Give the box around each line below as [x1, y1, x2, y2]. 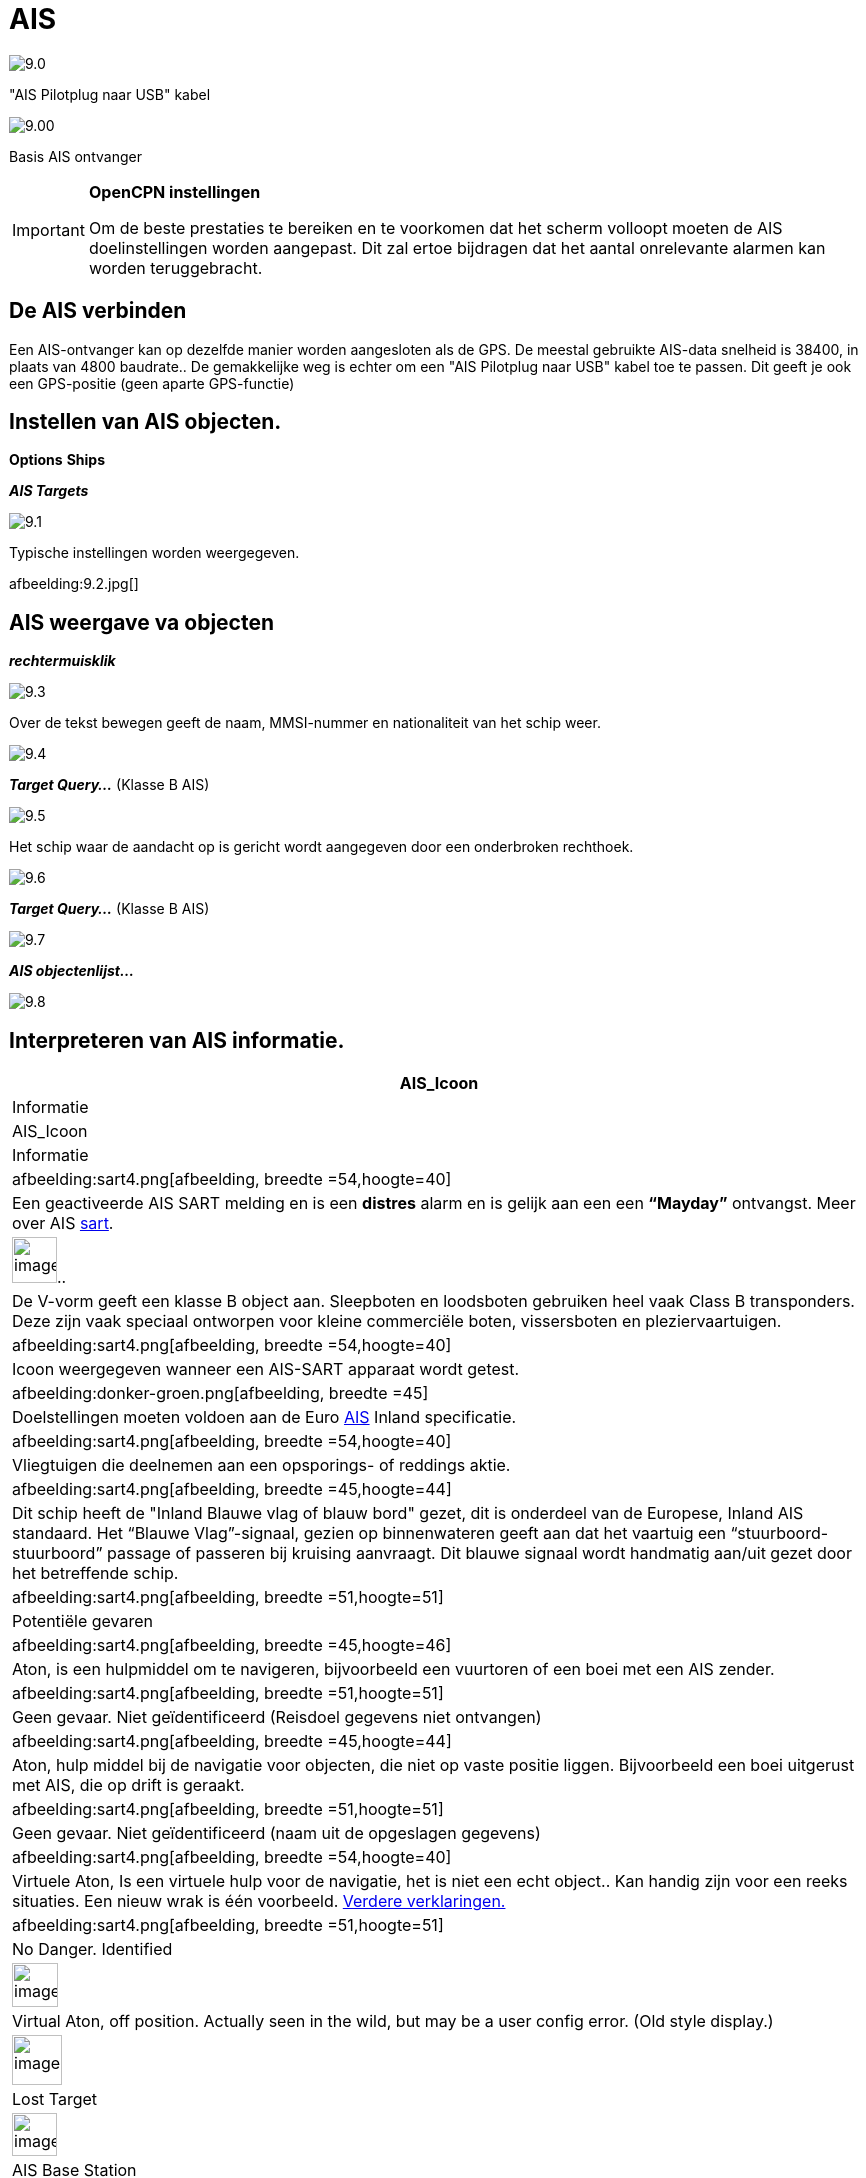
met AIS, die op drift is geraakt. [12, 1775, 245, 1796]
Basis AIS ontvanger [9, 147, 142, 165]
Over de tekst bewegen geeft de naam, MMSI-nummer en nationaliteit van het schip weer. [9, 714, 601, 732]
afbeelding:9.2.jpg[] [9, 575, 139, 593]
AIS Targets [9, 482, 89, 500]
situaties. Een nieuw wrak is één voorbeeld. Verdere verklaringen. [12, 1891, 506, 1912]
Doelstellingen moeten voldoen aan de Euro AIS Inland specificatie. [12, 1407, 517, 1428]
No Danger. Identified [12, 1939, 173, 1960]
